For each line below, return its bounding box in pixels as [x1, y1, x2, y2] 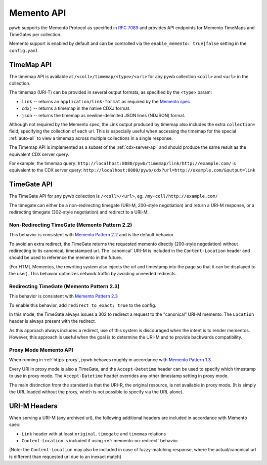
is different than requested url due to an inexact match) [9, 454, 122, 460]
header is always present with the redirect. [9, 318, 96, 324]
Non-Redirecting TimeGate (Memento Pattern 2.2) [9, 221, 133, 228]
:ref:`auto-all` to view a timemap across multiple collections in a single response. [9, 135, 173, 141]
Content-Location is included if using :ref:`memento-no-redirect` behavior [21, 437, 178, 443]
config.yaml [9, 47, 38, 53]
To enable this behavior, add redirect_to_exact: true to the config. [9, 302, 157, 308]
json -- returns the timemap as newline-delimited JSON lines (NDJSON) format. [21, 112, 185, 118]
